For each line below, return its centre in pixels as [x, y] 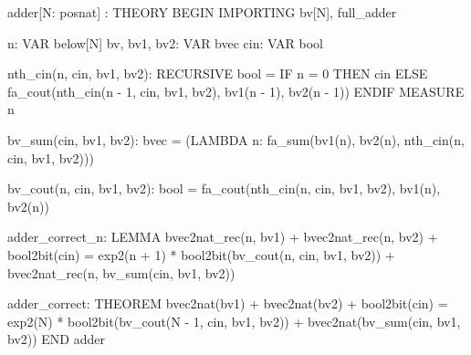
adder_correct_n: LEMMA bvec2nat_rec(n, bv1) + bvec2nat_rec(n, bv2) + [223, 237]
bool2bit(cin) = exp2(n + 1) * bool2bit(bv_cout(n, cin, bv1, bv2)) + [201, 254]
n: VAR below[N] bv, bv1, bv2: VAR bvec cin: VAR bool [165, 42]
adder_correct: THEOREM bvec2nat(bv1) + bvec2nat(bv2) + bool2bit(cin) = [228, 303]
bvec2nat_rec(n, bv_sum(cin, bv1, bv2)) [121, 272]
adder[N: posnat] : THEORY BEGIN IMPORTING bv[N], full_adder [202, 12]
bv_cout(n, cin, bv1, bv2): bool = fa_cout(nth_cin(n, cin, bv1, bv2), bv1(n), [224, 188]
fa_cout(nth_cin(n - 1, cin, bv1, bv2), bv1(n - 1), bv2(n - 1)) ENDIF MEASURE [236, 91]
